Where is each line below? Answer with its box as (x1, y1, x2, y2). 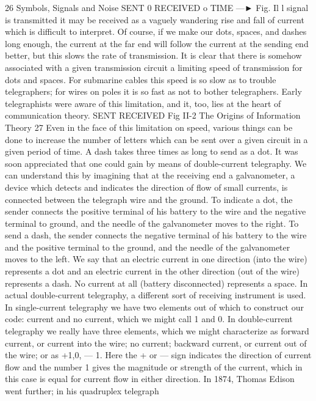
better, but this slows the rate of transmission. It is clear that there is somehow (5, 49, 302, 62)
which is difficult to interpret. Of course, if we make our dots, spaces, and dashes (5, 25, 307, 38)
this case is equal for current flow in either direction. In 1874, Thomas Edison (5, 372, 295, 385)
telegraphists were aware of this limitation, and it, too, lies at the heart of (5, 97, 281, 109)
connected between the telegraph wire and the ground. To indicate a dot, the (5, 193, 293, 205)
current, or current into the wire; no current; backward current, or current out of (5, 336, 307, 349)
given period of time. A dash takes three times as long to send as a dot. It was (5, 145, 298, 158)
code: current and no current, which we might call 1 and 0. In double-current (5, 312, 293, 325)
